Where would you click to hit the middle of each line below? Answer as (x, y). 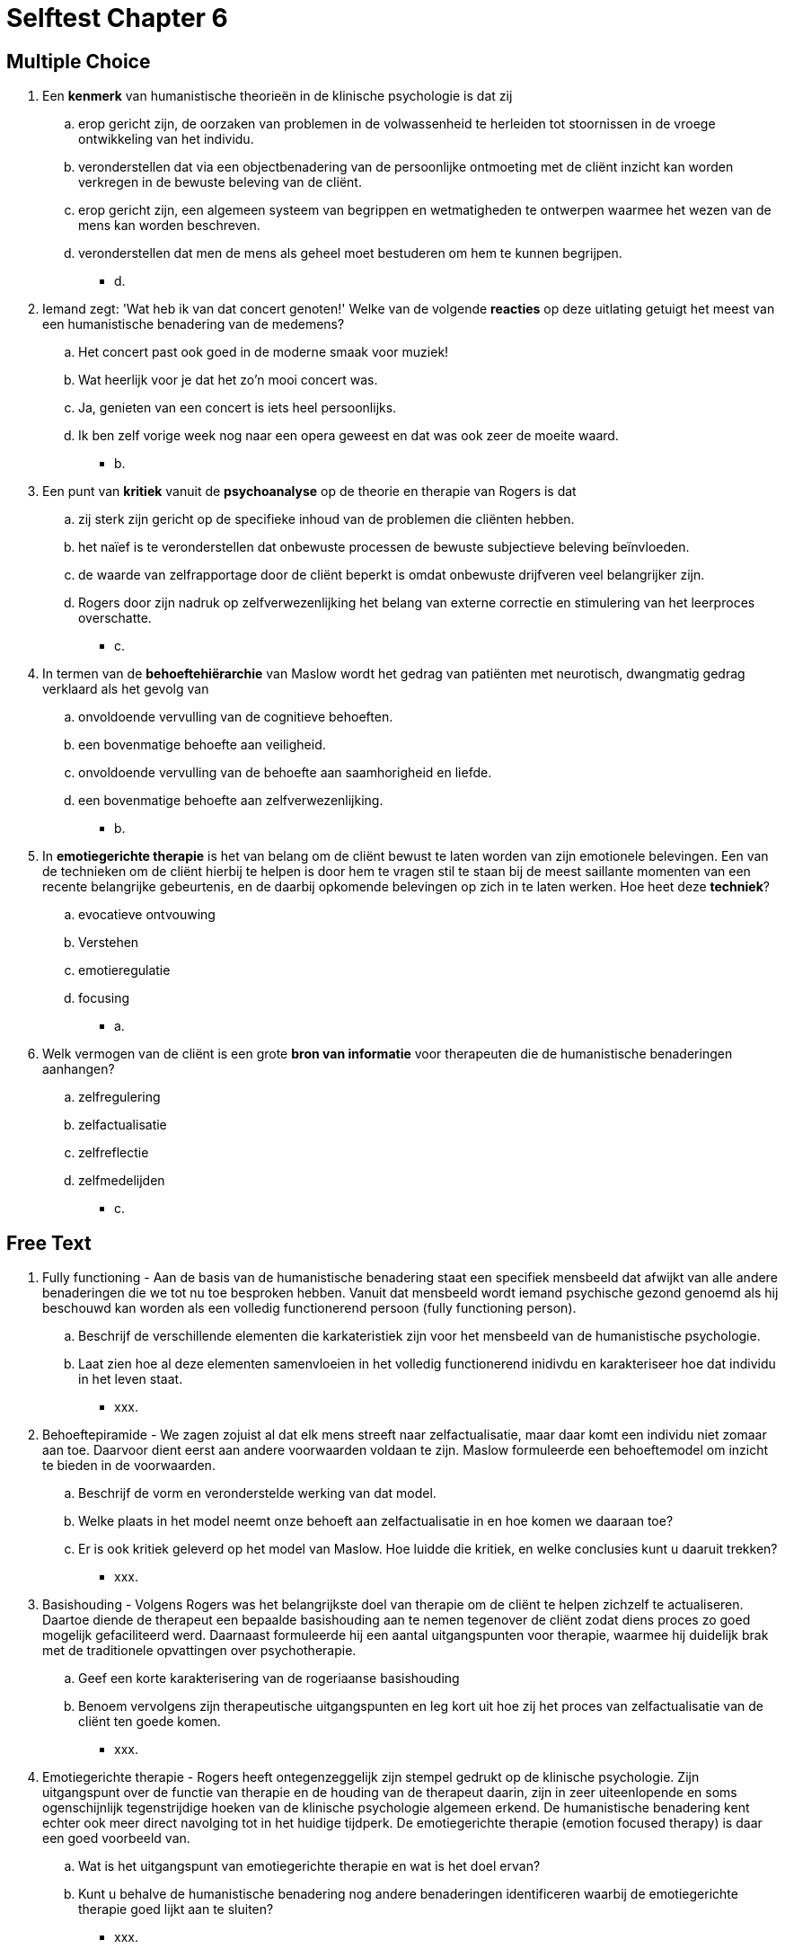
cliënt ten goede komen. (150, 1722)
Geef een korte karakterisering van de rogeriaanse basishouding (269, 1679)
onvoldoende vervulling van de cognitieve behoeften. (236, 717)
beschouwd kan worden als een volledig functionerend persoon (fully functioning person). (309, 1308)
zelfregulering (119, 1097)
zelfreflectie (114, 1153)
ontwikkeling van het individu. (166, 139)
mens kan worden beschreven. (169, 226)
